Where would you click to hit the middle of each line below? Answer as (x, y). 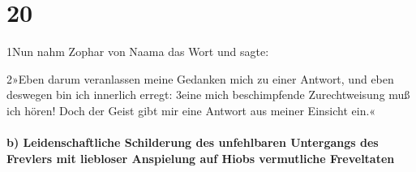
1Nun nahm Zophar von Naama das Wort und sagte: (138, 52)
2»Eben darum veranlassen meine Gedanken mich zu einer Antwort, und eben (200, 78)
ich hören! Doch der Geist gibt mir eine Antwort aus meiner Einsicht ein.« (191, 110)
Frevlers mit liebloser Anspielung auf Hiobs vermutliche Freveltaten (201, 158)
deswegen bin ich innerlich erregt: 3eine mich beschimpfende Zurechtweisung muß (208, 95)
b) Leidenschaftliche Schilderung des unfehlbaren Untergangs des (193, 142)
